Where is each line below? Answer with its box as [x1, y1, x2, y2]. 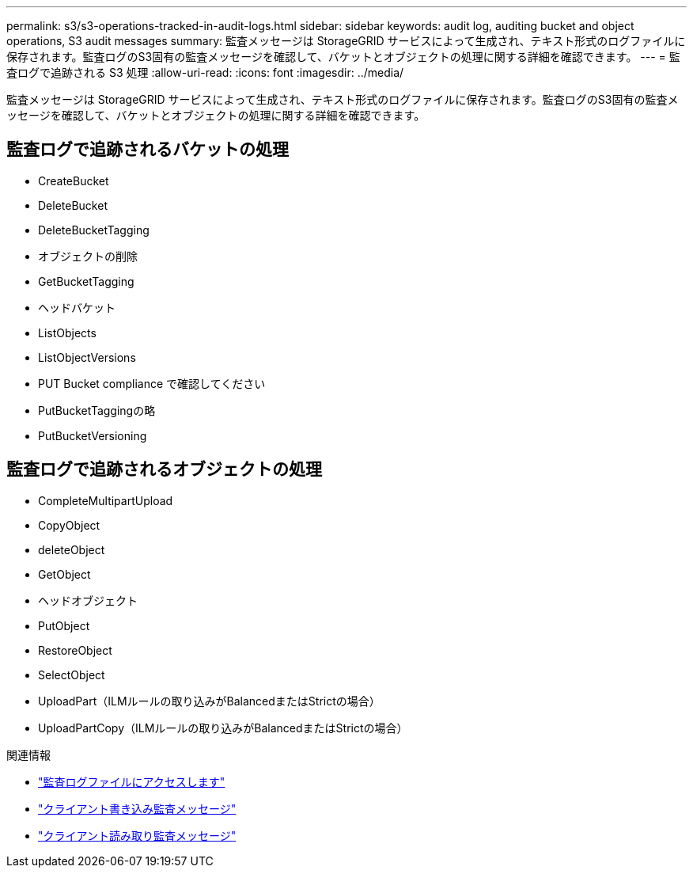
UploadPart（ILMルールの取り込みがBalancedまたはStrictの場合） [38, 693, 381, 708]
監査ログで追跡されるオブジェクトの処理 [6, 459, 322, 480]
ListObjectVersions [38, 350, 136, 364]
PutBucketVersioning [38, 428, 147, 443]
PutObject [38, 618, 90, 633]
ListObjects [38, 325, 97, 340]
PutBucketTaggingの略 [38, 403, 156, 417]
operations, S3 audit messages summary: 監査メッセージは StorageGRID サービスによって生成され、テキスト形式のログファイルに [6, 34, 686, 47]
